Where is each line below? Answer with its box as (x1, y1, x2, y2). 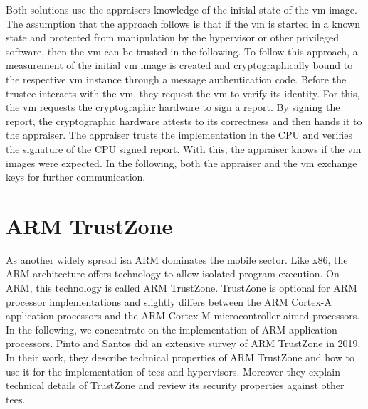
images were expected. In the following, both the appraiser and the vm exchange (6, 155, 357, 170)
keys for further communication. (6, 169, 146, 184)
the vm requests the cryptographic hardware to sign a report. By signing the (6, 100, 340, 115)
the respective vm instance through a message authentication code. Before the (6, 71, 347, 86)
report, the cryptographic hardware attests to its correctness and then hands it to (6, 113, 362, 128)
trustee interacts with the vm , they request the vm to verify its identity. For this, (6, 85, 360, 100)
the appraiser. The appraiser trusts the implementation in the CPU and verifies (6, 127, 352, 142)
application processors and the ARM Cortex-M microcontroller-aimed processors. (6, 308, 360, 323)
